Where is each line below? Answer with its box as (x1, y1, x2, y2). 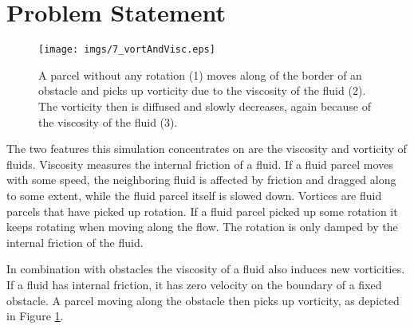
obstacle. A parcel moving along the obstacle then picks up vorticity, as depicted (6, 292, 400, 308)
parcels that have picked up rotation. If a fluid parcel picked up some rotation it (6, 202, 398, 219)
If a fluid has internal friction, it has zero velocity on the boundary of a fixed (6, 276, 382, 292)
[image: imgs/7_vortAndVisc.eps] (38, 44, 215, 56)
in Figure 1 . (6, 307, 64, 324)
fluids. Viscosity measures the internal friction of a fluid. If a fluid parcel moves (6, 155, 393, 172)
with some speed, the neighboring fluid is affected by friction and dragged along (6, 171, 396, 188)
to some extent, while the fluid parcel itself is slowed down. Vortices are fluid (6, 186, 382, 203)
